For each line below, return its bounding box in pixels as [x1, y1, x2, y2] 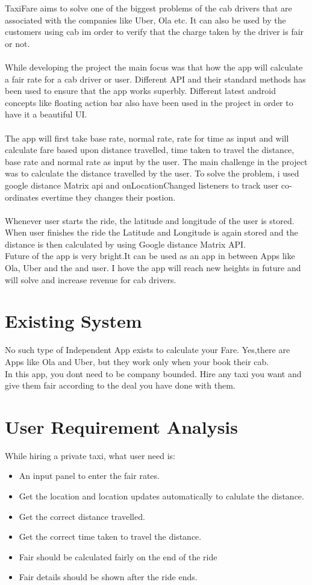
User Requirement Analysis [5, 414, 238, 439]
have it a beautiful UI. [5, 108, 87, 120]
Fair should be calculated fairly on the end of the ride [19, 550, 217, 563]
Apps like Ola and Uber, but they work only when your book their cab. [5, 355, 269, 368]
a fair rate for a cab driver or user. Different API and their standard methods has [5, 72, 306, 85]
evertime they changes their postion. [41, 190, 176, 203]
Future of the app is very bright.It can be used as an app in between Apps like [5, 249, 295, 262]
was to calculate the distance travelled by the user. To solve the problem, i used [5, 167, 299, 180]
